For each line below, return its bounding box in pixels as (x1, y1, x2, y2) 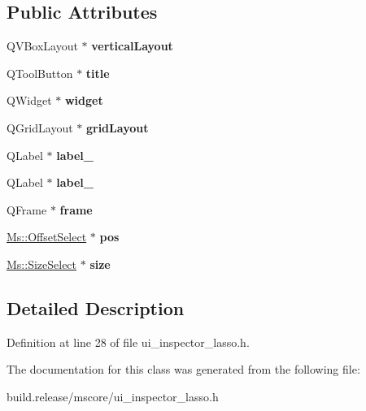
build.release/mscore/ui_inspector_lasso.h (7, 387, 219, 405)
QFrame (7, 201, 47, 218)
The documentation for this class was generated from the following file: (7, 361, 360, 378)
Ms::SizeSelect (7, 255, 77, 272)
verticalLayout (91, 37, 173, 54)
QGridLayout (7, 119, 73, 136)
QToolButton (7, 64, 73, 81)
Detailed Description (7, 295, 185, 320)
